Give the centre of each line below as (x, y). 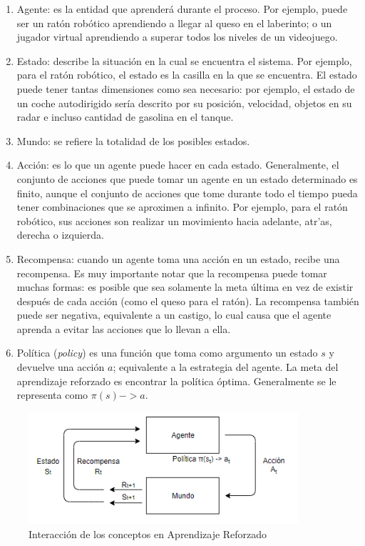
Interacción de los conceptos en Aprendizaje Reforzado (148, 533)
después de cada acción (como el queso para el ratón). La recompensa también (188, 301)
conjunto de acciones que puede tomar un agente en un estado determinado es (187, 178)
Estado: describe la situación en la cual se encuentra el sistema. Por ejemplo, (184, 60)
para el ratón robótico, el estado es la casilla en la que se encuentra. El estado (187, 75)
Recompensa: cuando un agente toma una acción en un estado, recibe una (178, 258)
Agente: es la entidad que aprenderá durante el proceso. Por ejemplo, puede (182, 9)
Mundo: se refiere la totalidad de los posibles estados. (133, 140)
